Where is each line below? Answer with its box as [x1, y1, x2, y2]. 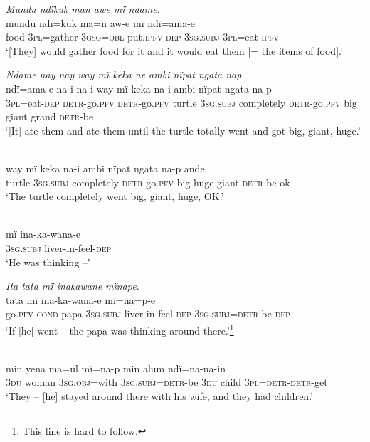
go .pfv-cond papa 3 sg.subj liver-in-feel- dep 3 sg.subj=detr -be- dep [6, 306, 290, 321]
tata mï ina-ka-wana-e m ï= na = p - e [6, 292, 156, 307]
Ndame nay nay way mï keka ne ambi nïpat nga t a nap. [6, 67, 245, 82]
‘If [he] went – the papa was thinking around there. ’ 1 [6, 320, 234, 337]
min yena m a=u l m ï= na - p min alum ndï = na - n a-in [6, 360, 226, 375]
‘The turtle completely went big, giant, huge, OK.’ [6, 189, 224, 204]
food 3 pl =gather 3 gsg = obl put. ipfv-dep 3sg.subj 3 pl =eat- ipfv [6, 29, 279, 44]
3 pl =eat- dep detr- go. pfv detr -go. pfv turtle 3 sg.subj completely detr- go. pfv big [6, 95, 357, 110]
